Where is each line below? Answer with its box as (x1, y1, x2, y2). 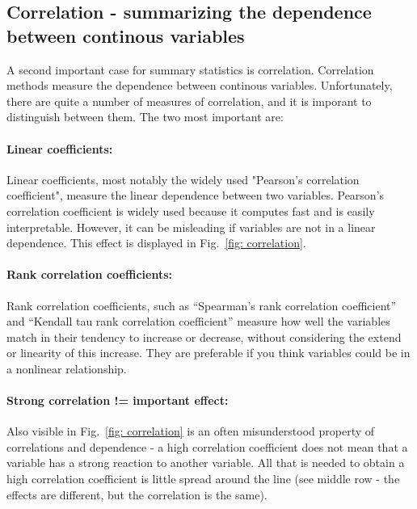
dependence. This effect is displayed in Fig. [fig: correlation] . (6, 234, 306, 251)
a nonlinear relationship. (6, 360, 127, 376)
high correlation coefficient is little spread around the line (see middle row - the (6, 470, 400, 487)
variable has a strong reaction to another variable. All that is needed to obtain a (6, 454, 405, 471)
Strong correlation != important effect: (6, 392, 229, 409)
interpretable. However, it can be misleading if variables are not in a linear (6, 218, 376, 235)
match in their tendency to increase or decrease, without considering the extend (6, 328, 402, 345)
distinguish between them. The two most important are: (6, 108, 284, 125)
